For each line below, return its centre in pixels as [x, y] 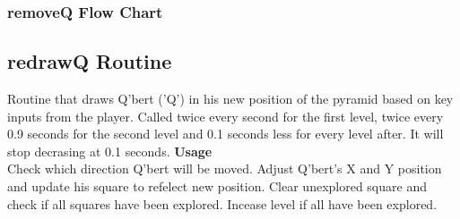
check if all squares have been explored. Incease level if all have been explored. [222, 203]
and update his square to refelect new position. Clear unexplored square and [217, 186]
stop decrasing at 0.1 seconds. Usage [110, 151]
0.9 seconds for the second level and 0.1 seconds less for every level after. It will [226, 134]
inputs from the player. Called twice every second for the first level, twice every [226, 116]
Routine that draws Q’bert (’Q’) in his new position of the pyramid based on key [230, 99]
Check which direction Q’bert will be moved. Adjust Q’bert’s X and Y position [225, 168]
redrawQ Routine [90, 61]
